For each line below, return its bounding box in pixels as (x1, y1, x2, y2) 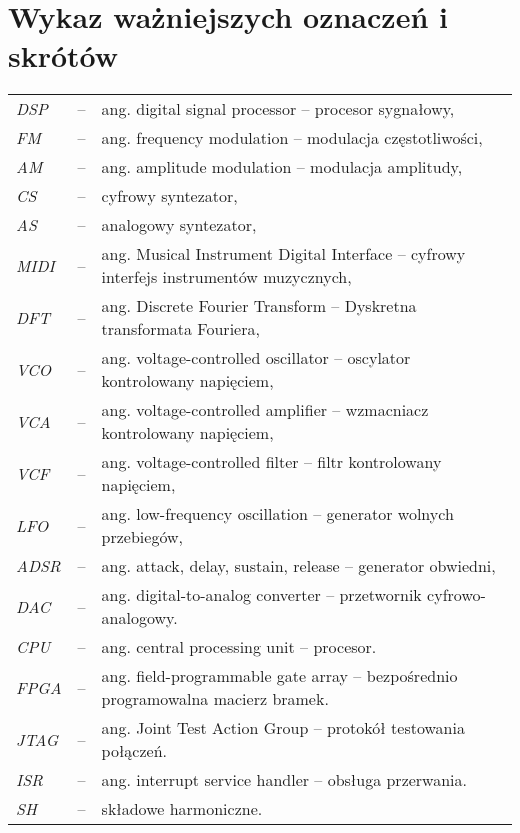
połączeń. (101, 739, 167, 763)
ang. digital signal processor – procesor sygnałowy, (101, 97, 455, 121)
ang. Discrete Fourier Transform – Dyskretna (101, 294, 417, 318)
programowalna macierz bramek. (101, 687, 329, 711)
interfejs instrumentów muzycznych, (101, 265, 352, 289)
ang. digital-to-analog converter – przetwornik (101, 583, 422, 607)
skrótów (8, 35, 119, 76)
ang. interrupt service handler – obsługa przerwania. (101, 768, 468, 792)
